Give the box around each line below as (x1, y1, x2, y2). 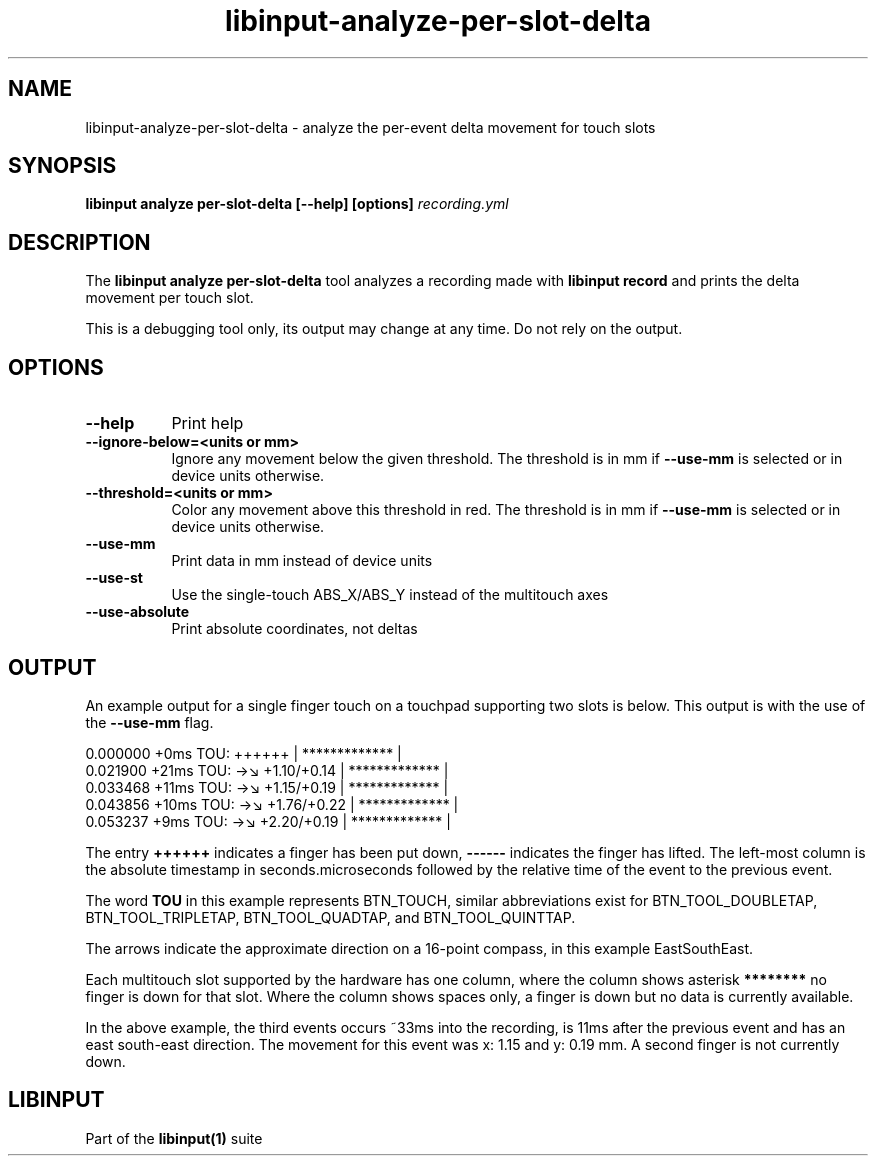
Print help (171, 413, 244, 434)
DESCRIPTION (8, 229, 151, 255)
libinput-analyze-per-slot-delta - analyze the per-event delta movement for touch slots (85, 118, 656, 136)
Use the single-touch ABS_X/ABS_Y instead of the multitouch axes (171, 586, 609, 604)
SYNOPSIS (8, 153, 117, 179)
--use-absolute (85, 603, 190, 621)
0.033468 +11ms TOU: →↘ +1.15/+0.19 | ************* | (85, 778, 449, 796)
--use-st (85, 569, 143, 587)
